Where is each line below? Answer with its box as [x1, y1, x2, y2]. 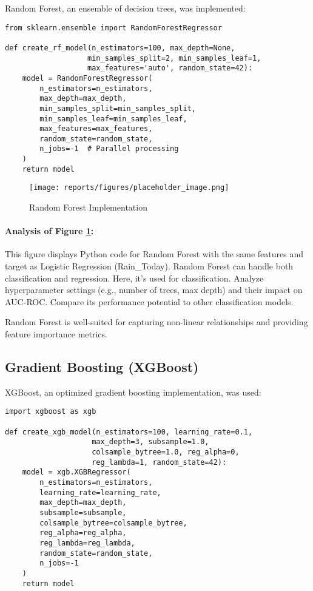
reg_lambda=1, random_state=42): [92, 458, 227, 467]
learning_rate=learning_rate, [39, 488, 161, 497]
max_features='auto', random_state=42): [87, 64, 253, 73]
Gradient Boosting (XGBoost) [5, 357, 199, 376]
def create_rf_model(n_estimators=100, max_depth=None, [5, 43, 235, 52]
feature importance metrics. [5, 328, 107, 340]
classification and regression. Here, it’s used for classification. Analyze [5, 271, 264, 284]
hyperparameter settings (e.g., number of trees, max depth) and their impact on [5, 283, 303, 296]
